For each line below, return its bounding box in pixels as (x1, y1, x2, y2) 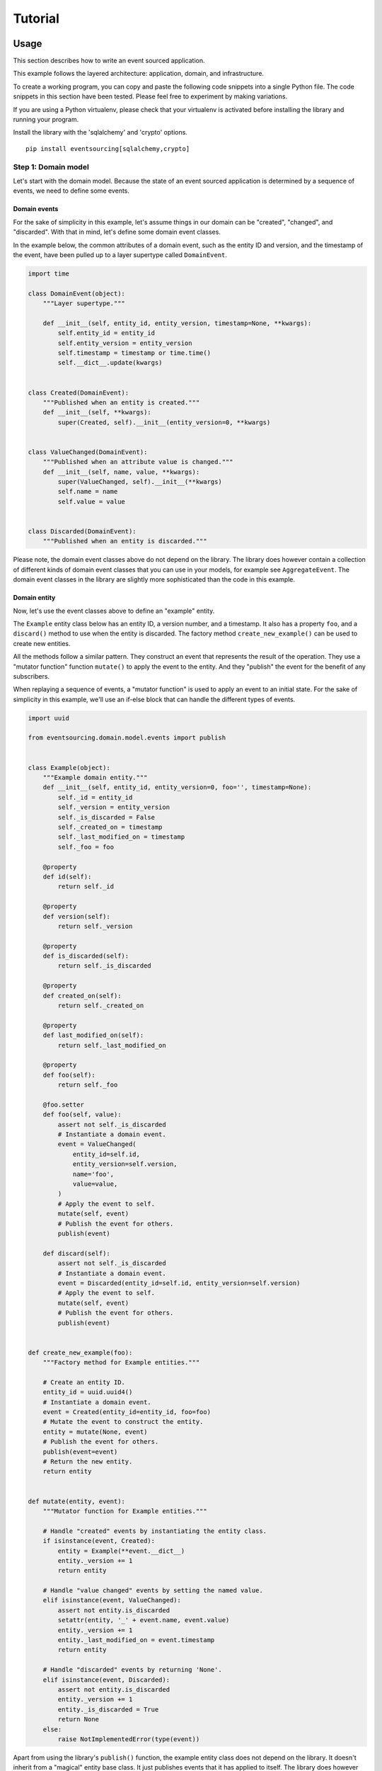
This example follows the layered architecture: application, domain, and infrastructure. (13, 69, 265, 78)
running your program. (13, 115, 79, 124)
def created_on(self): (42, 992, 122, 1000)
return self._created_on (57, 1002, 144, 1009)
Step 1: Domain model (13, 162, 90, 171)
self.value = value (57, 497, 125, 506)
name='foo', (72, 1170, 115, 1178)
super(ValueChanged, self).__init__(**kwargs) (57, 478, 222, 486)
